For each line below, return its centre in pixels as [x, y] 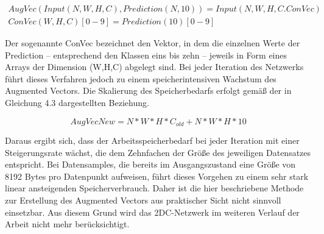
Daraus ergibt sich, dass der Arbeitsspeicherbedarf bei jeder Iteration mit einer [152, 140]
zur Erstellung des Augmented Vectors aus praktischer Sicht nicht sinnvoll [143, 200]
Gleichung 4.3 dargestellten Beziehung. [77, 103]
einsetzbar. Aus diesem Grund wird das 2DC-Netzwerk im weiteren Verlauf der [152, 212]
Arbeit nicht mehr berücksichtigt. [67, 224]
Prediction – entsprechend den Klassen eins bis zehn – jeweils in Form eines [146, 55]
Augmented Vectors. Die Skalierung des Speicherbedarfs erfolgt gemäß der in [148, 90]
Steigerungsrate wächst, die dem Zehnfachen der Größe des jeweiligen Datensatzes [158, 152]
